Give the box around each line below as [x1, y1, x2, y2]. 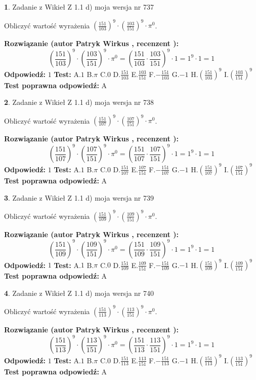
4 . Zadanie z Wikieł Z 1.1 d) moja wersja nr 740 [4, 287, 154, 298]
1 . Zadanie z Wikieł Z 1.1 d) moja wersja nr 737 [4, 2, 154, 12]
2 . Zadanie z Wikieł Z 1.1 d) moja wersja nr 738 [4, 97, 154, 107]
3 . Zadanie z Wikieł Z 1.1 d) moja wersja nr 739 [4, 192, 154, 203]
